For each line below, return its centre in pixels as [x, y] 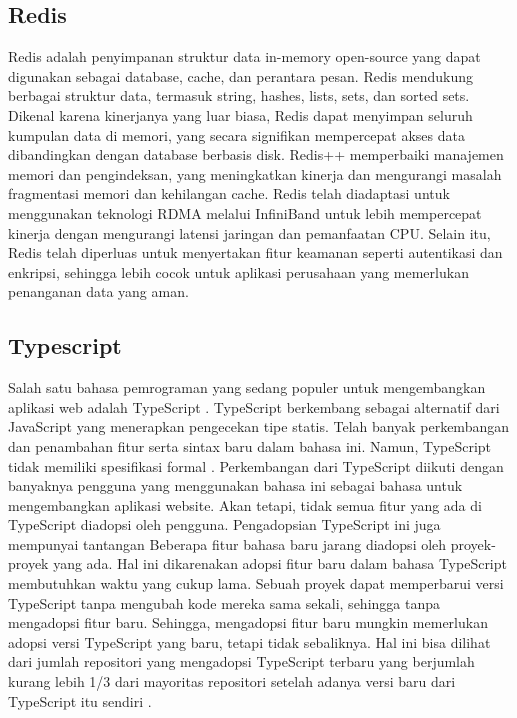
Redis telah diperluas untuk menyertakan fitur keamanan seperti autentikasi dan [255, 252]
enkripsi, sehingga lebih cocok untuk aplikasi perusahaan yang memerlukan [238, 271]
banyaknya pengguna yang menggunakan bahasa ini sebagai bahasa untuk [235, 485]
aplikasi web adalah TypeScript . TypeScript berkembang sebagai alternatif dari [254, 406]
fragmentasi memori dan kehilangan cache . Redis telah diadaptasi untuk [229, 193]
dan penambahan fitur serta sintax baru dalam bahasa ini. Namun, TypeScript [250, 445]
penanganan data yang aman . [98, 291]
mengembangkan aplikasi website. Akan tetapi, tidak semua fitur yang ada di [245, 504]
